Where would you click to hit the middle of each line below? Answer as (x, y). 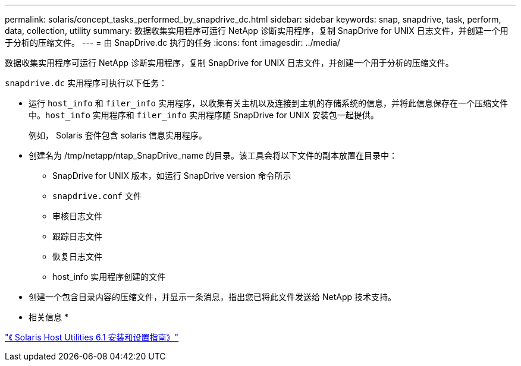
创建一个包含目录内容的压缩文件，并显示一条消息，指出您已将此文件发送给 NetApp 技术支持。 (212, 297)
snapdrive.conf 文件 (97, 196)
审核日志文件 (77, 216)
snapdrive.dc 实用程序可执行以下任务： (86, 83)
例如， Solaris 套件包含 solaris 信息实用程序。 (118, 135)
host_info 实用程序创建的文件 (109, 277)
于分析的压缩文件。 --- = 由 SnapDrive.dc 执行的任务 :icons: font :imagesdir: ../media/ (172, 42)
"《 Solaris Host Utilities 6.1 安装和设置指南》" (92, 337)
